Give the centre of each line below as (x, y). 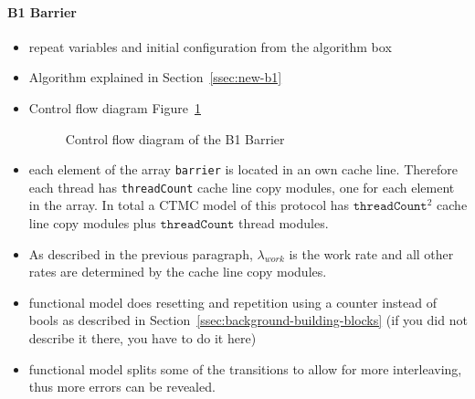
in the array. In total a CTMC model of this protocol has (189, 205)
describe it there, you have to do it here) (142, 338)
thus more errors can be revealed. (122, 387)
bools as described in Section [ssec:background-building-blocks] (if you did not (248, 320)
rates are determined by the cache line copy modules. (178, 272)
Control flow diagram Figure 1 (115, 107)
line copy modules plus (92, 223)
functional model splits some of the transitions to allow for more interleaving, (245, 368)
